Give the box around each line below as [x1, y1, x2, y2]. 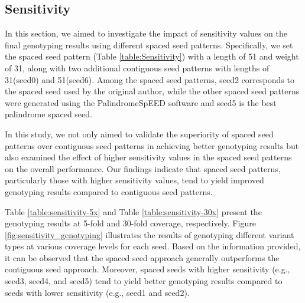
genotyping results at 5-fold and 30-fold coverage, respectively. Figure [5, 217, 256, 229]
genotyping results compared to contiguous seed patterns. [5, 185, 213, 197]
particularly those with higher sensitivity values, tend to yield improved [5, 174, 264, 186]
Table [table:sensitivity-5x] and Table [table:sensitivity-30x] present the [5, 205, 262, 218]
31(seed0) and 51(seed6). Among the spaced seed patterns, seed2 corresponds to [5, 73, 294, 85]
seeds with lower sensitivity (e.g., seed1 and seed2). [5, 286, 190, 298]
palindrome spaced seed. [5, 108, 92, 120]
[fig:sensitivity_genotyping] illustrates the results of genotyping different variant [5, 228, 294, 241]
